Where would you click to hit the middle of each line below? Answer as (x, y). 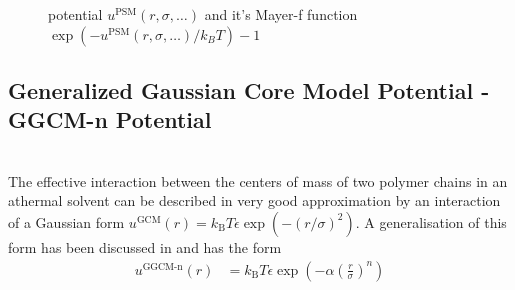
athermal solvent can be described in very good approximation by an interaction (254, 200)
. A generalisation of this (431, 221)
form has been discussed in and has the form (145, 246)
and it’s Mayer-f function (281, 14)
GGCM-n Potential (110, 119)
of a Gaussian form (66, 221)
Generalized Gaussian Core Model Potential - (249, 89)
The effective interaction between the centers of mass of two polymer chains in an (258, 180)
